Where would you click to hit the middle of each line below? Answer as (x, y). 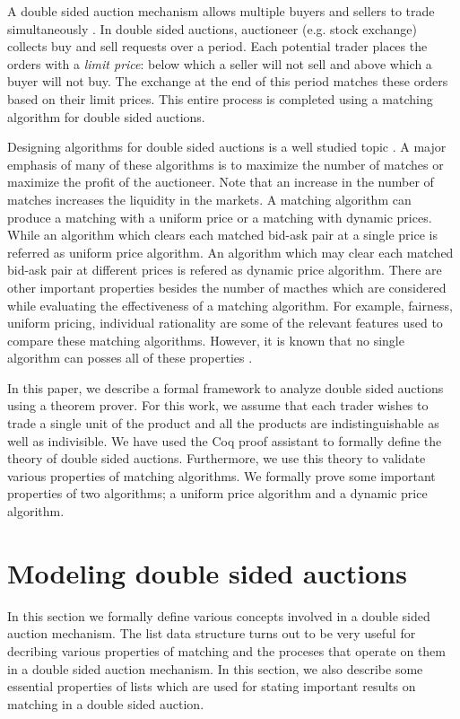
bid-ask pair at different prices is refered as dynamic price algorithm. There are (225, 270)
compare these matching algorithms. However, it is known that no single (206, 340)
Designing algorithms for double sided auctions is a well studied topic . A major (227, 147)
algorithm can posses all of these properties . (130, 358)
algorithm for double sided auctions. (106, 116)
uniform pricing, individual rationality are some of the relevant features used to (225, 323)
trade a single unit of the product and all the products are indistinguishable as (223, 423)
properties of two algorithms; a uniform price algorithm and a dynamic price (217, 493)
